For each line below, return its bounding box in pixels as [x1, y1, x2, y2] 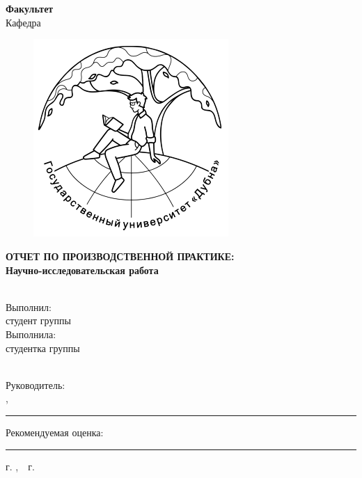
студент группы [6, 313, 71, 328]
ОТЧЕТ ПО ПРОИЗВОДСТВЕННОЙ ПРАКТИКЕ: [6, 248, 235, 263]
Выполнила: [6, 326, 56, 341]
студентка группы [6, 340, 80, 355]
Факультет [6, 1, 54, 16]
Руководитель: [6, 377, 65, 392]
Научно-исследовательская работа [6, 262, 159, 277]
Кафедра [6, 15, 41, 29]
